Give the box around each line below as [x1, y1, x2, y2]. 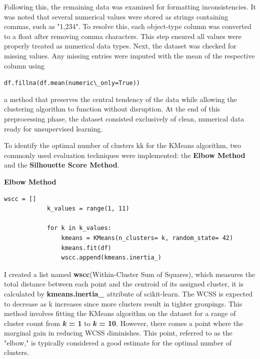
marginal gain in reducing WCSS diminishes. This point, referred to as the [4, 327, 232, 338]
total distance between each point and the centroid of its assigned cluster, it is [4, 278, 243, 289]
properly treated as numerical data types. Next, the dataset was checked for [4, 40, 236, 51]
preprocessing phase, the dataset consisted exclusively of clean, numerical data [4, 113, 244, 123]
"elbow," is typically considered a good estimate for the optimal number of [4, 337, 231, 347]
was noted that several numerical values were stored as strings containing [4, 11, 228, 21]
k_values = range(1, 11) [46, 205, 129, 212]
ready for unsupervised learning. [4, 123, 103, 133]
